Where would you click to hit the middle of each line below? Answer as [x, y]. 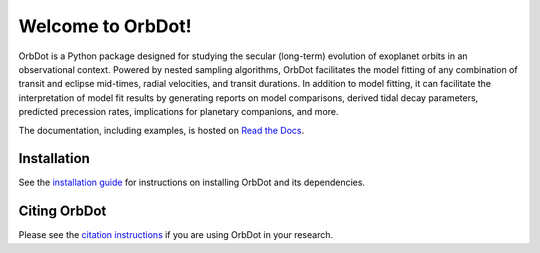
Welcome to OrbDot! [105, 26]
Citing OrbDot [62, 211]
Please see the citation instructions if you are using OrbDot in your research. [176, 235]
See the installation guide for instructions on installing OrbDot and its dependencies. [191, 182]
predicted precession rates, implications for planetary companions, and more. [178, 112]
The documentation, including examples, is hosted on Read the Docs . [161, 130]
